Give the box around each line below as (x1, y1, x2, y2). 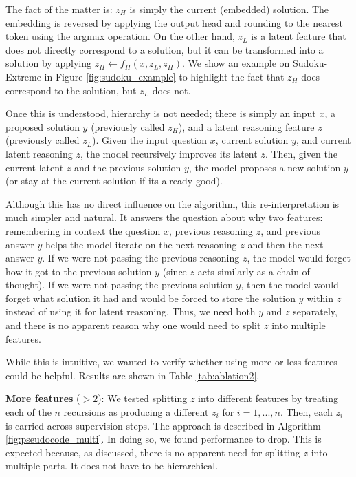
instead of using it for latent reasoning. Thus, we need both (5, 304, 256, 319)
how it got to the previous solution (5, 264, 152, 278)
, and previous (260, 223, 321, 237)
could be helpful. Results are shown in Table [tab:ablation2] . (5, 368, 260, 382)
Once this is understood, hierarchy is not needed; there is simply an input (5, 106, 316, 120)
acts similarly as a (197, 264, 274, 278)
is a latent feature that (251, 29, 346, 43)
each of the (5, 405, 52, 419)
